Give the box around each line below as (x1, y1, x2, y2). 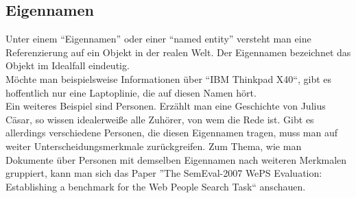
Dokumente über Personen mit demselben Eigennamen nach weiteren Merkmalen (5, 152, 347, 166)
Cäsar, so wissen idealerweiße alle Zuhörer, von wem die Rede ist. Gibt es (5, 112, 314, 126)
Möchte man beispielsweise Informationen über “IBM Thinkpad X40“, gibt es (5, 71, 332, 86)
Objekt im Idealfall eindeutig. (5, 58, 130, 73)
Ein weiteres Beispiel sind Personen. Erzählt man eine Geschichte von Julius (5, 99, 326, 113)
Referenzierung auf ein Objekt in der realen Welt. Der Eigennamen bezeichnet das (5, 45, 351, 59)
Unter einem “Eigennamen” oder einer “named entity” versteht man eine (5, 32, 311, 46)
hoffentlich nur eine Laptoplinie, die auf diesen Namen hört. (5, 85, 257, 99)
